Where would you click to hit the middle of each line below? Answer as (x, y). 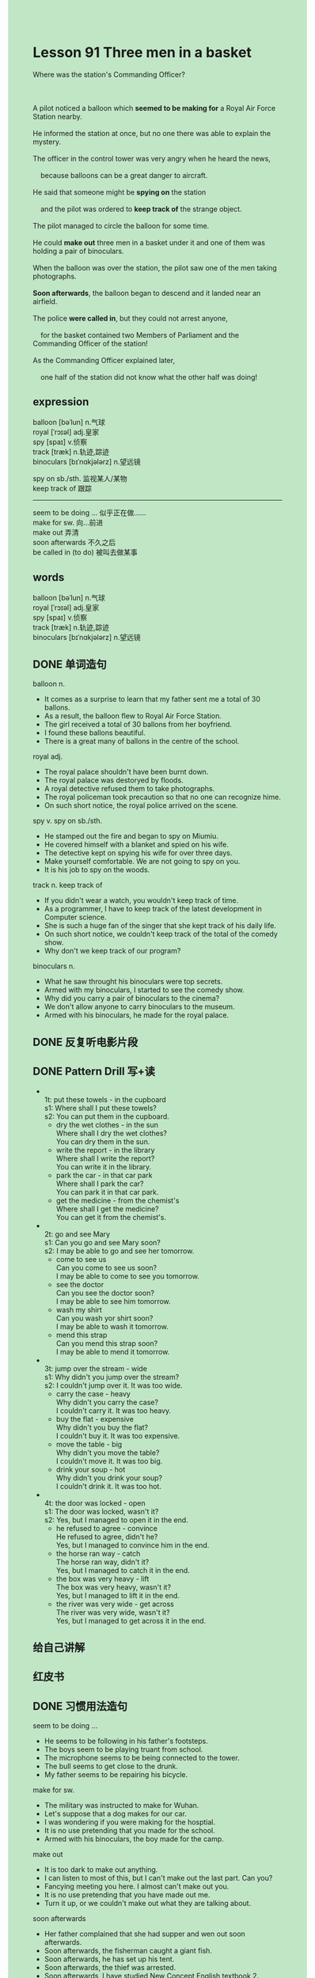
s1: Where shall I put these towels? (100, 1108)
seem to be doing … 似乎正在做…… (89, 512)
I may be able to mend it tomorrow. (113, 1351)
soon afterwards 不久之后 (74, 542)
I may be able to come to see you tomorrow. (128, 1276)
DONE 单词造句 (70, 664)
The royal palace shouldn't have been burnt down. (126, 772)
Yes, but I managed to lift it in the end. (118, 1595)
